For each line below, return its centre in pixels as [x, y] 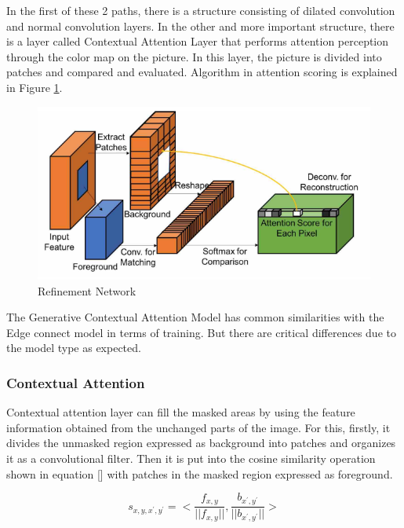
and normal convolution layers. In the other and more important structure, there [200, 26]
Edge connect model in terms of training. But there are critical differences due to [201, 332]
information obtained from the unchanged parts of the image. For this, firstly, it [198, 427]
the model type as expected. [74, 348]
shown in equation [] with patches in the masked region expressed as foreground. [200, 473]
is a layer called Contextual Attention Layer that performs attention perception [198, 41]
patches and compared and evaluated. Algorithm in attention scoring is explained [202, 72]
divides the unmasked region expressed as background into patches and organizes [201, 443]
